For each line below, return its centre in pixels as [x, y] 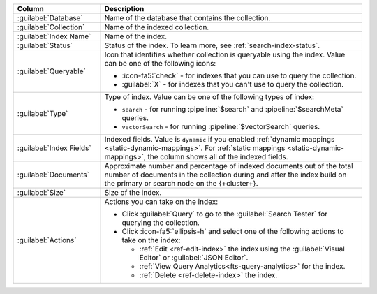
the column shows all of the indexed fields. [218, 157]
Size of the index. [133, 192]
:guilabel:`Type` [43, 113]
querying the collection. [161, 222]
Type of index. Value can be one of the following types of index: [209, 97]
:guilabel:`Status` [45, 45]
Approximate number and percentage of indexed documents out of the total [229, 166]
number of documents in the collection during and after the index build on [226, 175]
